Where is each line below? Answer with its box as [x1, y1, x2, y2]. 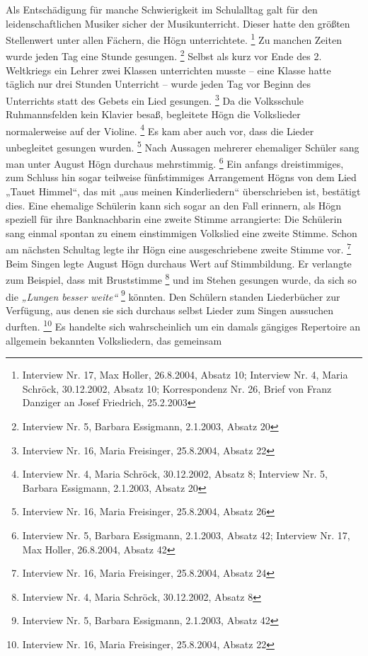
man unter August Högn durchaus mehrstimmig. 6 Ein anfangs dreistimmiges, [6, 154, 344, 171]
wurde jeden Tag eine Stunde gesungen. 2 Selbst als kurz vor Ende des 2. [6, 47, 322, 64]
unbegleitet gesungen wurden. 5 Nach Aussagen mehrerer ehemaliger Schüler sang [6, 137, 360, 154]
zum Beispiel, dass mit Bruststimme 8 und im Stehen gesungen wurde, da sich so [6, 270, 357, 287]
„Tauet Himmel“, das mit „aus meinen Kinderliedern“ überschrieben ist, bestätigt [6, 184, 361, 199]
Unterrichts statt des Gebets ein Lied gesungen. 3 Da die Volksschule [6, 91, 304, 108]
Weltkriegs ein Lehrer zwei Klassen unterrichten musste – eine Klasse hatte [6, 62, 331, 77]
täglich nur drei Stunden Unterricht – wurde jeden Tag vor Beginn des [6, 76, 311, 91]
